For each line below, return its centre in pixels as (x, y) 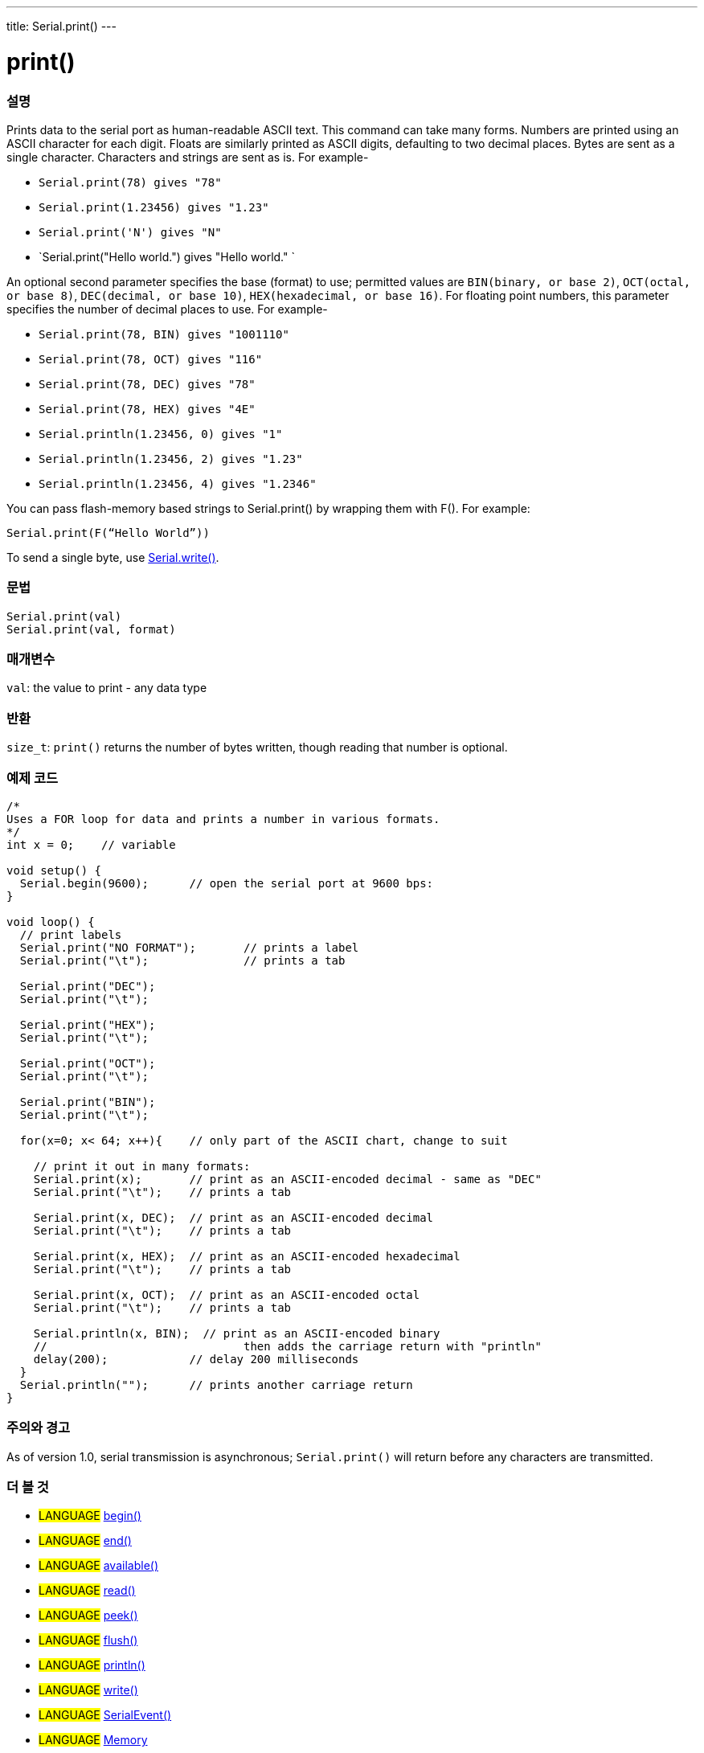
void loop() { (51, 922)
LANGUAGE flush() (88, 1640)
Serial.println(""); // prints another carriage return (216, 1384)
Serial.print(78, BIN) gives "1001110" (164, 334)
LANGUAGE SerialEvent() (105, 1715)
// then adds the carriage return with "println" (287, 1346)
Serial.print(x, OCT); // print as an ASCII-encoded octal (227, 1294)
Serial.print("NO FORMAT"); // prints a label (189, 947)
